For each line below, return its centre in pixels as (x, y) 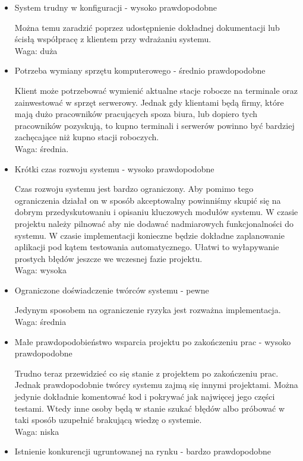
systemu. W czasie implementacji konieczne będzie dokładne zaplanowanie (149, 235)
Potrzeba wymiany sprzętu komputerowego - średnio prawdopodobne (140, 70)
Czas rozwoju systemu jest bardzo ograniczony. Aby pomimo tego (134, 189)
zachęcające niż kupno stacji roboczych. (87, 137)
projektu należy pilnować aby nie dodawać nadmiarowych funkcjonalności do (154, 223)
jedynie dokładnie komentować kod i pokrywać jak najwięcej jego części (145, 397)
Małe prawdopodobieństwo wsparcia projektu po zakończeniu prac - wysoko (153, 341)
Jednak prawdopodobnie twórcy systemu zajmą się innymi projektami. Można (156, 385)
